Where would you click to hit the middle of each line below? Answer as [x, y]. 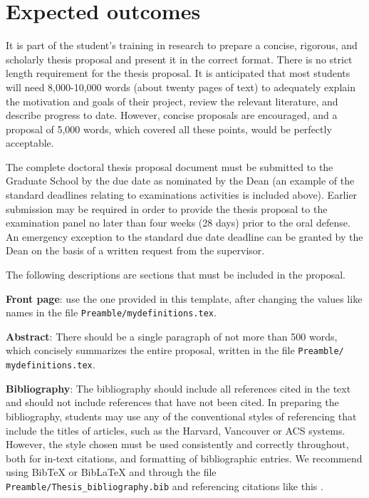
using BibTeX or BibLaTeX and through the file [111, 472]
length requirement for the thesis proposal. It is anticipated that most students [178, 73]
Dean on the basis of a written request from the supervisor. [135, 250]
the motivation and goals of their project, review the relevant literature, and [172, 101]
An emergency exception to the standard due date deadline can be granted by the [184, 236]
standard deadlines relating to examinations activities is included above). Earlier [182, 195]
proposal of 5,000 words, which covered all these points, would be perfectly [169, 129]
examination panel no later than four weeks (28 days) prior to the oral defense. [178, 223]
